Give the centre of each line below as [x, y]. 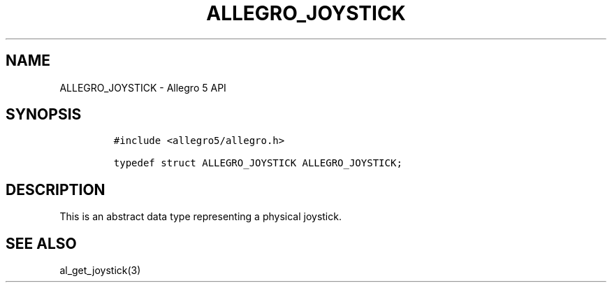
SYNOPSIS [44, 115]
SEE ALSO [41, 243]
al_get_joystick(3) [100, 271]
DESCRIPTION [56, 189]
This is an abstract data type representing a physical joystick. [201, 217]
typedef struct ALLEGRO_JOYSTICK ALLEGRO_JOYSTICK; [258, 163]
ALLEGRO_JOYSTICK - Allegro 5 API [143, 87]
